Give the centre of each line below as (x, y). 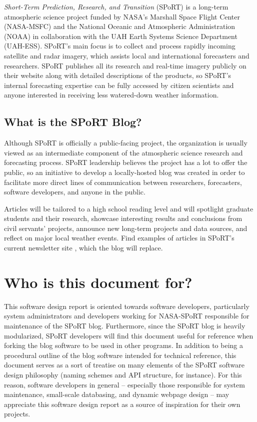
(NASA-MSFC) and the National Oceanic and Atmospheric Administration (120, 26)
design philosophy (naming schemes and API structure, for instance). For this (123, 374)
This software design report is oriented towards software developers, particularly (127, 306)
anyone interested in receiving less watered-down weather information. (111, 95)
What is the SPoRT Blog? (73, 122)
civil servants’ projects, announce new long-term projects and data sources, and (126, 228)
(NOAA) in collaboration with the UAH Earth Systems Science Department (121, 36)
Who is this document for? (98, 282)
